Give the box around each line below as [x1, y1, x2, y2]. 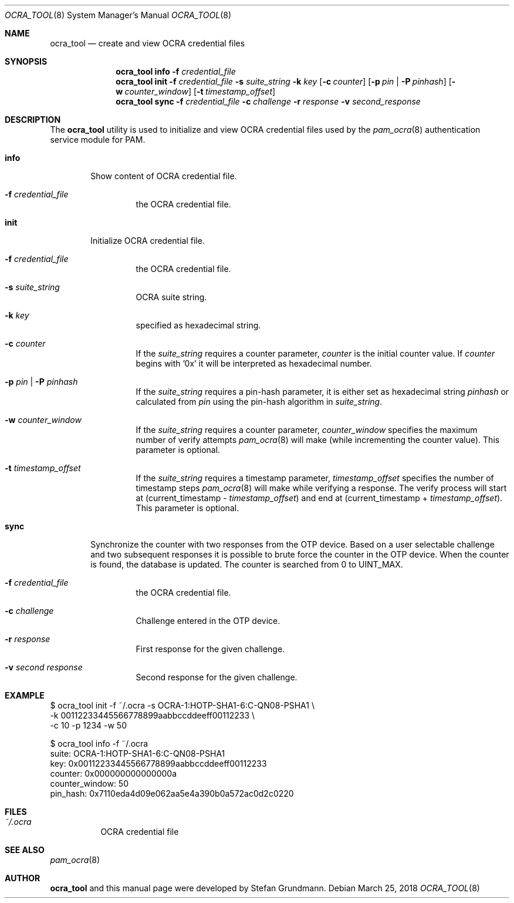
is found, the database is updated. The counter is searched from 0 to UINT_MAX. [90, 559, 403, 569]
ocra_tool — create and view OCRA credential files [50, 38, 245, 48]
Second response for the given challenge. [136, 672, 297, 682]
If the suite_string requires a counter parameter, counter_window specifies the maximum [136, 425, 478, 435]
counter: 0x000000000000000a [50, 768, 177, 778]
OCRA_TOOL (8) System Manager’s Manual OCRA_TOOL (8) [5, 10, 232, 20]
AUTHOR [5, 873, 40, 883]
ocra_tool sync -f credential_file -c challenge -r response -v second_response [116, 96, 421, 106]
